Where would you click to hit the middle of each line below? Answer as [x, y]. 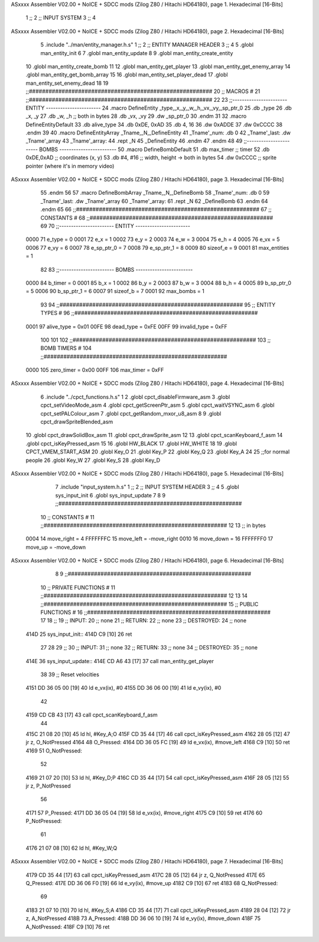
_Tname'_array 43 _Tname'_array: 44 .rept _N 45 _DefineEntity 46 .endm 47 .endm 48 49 [134, 141]
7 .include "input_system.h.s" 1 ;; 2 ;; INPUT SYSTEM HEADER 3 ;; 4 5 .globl [147, 487]
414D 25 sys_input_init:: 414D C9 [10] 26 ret [79, 634]
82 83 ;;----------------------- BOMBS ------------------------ [117, 269]
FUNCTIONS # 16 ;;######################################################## [156, 612]
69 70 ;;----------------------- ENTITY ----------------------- [115, 226]
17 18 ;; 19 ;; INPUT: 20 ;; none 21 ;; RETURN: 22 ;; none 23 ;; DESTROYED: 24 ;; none [144, 621]
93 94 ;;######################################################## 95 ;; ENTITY [158, 304]
